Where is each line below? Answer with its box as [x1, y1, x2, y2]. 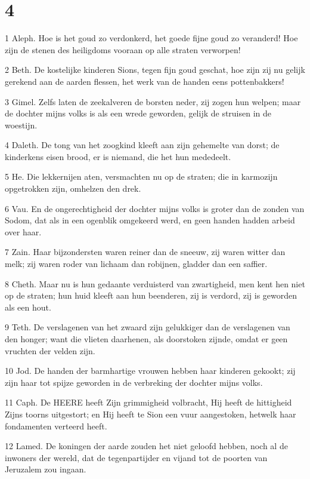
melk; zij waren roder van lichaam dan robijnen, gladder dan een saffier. [5, 257, 268, 270]
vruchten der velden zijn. [5, 344, 95, 357]
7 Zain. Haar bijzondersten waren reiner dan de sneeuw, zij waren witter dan [5, 245, 286, 258]
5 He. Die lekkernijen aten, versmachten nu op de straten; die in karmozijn [5, 170, 278, 183]
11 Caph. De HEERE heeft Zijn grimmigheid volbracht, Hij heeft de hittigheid [5, 396, 292, 409]
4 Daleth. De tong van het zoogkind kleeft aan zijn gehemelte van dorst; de [5, 139, 280, 151]
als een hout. [5, 300, 51, 313]
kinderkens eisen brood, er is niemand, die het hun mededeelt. [5, 150, 231, 162]
